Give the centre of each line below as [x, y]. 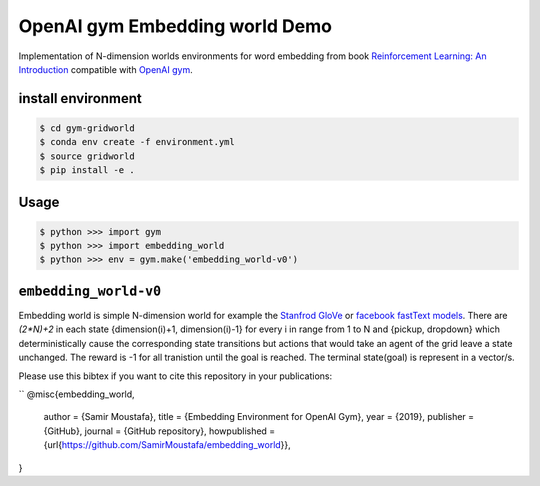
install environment [80, 98]
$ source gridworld [87, 156]
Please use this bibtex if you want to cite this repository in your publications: [175, 376]
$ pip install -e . [87, 170]
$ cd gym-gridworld [87, 128]
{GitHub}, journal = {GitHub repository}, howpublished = [159, 431]
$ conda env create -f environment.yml [137, 142]
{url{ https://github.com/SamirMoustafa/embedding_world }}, [167, 445]
